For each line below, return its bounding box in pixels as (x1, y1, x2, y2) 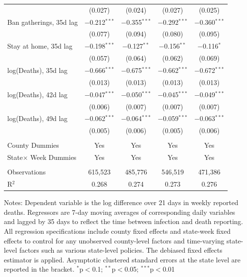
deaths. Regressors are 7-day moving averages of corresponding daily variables (4, 207, 235, 217)
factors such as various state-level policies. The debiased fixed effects (19, 245, 222, 255)
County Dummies (7, 140, 59, 150)
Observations (7, 167, 46, 177)
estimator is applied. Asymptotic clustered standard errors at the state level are (4, 254, 241, 264)
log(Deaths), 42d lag (7, 89, 68, 99)
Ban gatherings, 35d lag (7, 17, 78, 27)
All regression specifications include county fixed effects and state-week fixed (4, 225, 231, 236)
